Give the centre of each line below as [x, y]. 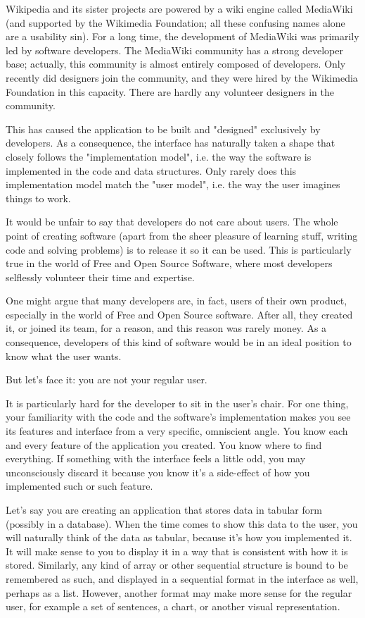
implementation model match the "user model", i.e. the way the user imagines [173, 184]
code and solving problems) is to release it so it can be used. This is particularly [179, 249]
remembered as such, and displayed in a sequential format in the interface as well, [182, 578]
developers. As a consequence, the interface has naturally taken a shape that [171, 143]
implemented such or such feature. [79, 486]
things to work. [38, 198]
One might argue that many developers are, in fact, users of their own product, [177, 301]
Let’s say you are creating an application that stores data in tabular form [164, 509]
